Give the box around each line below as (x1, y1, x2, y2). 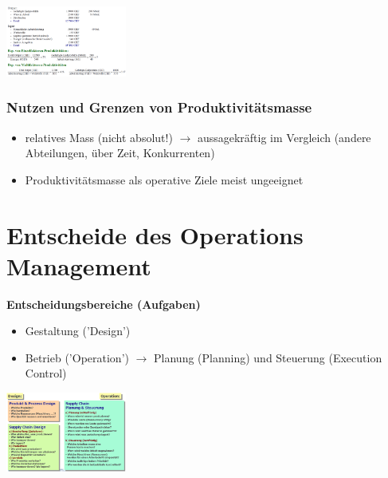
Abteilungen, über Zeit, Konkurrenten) (25, 144, 215, 161)
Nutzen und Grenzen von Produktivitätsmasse (6, 97, 312, 117)
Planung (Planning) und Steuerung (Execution (154, 349, 382, 365)
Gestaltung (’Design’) (25, 322, 131, 339)
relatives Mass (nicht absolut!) (25, 128, 173, 145)
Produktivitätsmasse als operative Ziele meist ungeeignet (25, 171, 304, 188)
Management (6, 249, 151, 282)
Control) (25, 365, 67, 381)
